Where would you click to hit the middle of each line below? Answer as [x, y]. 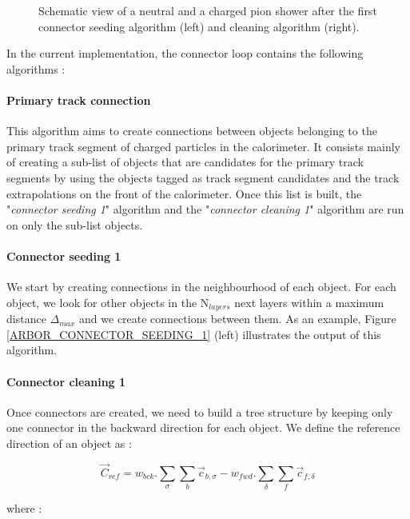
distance [26, 319]
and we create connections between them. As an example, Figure [238, 319]
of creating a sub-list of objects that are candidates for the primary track [185, 162]
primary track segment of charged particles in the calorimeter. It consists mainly [203, 146]
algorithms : [36, 68]
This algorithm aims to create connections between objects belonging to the [192, 131]
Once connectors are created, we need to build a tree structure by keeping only [200, 411]
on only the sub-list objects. [75, 224]
